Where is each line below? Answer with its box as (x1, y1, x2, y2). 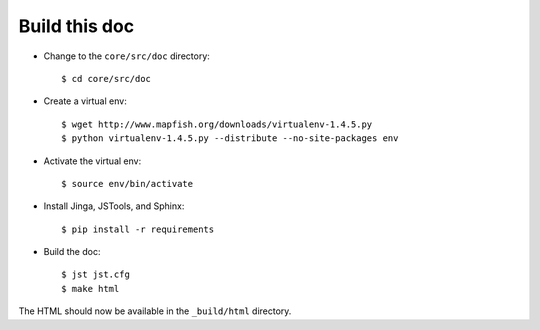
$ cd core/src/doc (61, 73, 152, 84)
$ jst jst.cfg (61, 269, 130, 280)
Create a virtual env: (43, 95, 127, 107)
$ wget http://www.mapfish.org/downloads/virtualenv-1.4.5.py (61, 118, 373, 130)
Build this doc (18, 15, 135, 37)
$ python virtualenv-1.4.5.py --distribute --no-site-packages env (61, 133, 399, 144)
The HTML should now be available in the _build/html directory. (18, 305, 292, 317)
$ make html (61, 283, 120, 294)
